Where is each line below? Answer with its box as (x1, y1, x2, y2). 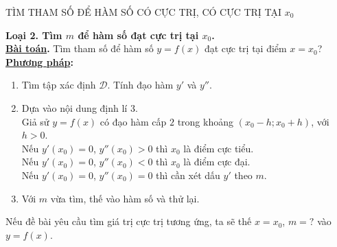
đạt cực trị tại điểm (204, 41, 287, 56)
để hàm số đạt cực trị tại (78, 27, 199, 42)
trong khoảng (177, 114, 233, 128)
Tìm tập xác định (21, 78, 96, 92)
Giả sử (21, 114, 49, 128)
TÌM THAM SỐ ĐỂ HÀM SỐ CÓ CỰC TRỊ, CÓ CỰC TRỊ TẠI (5, 5, 282, 19)
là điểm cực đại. (183, 154, 251, 169)
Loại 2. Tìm (5, 27, 62, 42)
